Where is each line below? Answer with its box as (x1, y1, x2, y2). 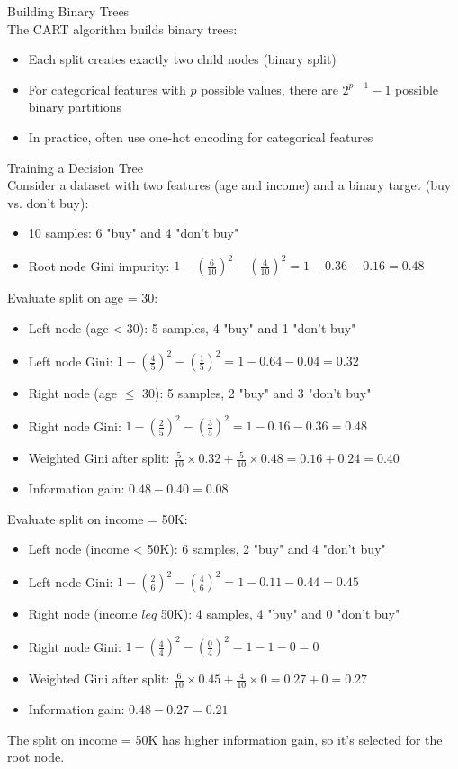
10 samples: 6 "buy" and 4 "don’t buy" (28, 223, 239, 242)
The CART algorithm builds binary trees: (7, 19, 238, 38)
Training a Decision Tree (7, 158, 143, 176)
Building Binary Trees (7, 2, 130, 20)
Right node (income (28, 604, 138, 623)
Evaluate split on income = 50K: (7, 509, 188, 528)
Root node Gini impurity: (28, 256, 170, 275)
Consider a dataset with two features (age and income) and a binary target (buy (7, 176, 452, 195)
